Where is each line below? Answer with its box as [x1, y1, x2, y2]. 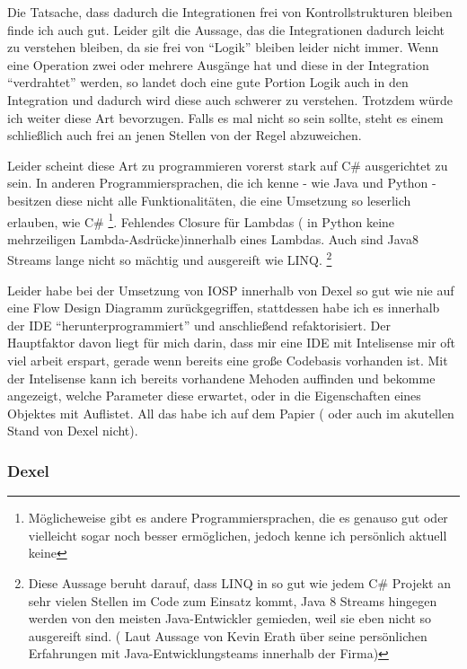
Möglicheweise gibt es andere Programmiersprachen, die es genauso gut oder [28, 508, 448, 527]
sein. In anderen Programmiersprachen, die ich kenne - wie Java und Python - [7, 173, 436, 192]
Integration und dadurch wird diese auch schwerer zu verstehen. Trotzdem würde [7, 90, 453, 109]
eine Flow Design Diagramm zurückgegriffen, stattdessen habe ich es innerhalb [7, 298, 440, 317]
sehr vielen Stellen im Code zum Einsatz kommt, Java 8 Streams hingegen [28, 591, 437, 610]
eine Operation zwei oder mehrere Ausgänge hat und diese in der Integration [7, 55, 429, 74]
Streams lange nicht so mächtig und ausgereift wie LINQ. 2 [7, 248, 332, 269]
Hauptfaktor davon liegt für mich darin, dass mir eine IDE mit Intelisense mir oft [7, 333, 456, 352]
